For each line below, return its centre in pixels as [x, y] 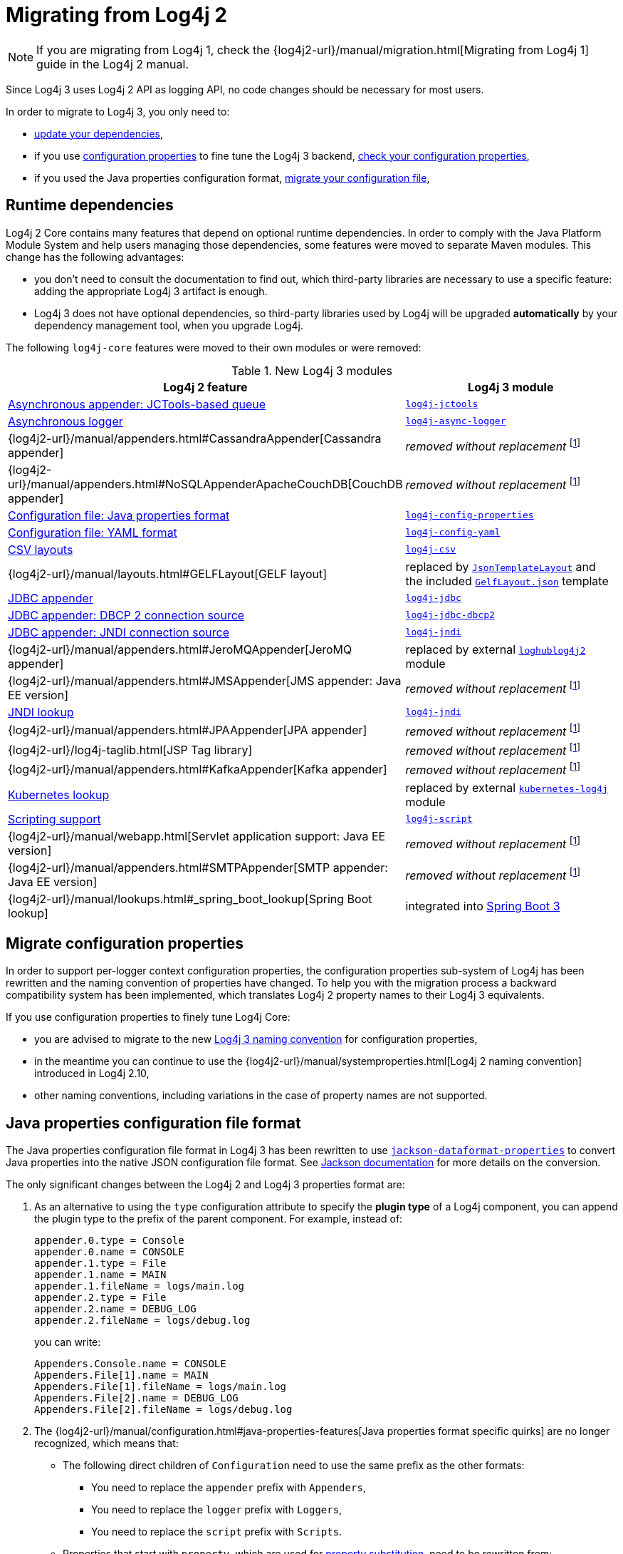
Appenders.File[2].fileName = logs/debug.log [163, 1410]
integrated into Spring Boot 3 [483, 906]
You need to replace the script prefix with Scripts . [217, 1532]
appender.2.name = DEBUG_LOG [115, 1309]
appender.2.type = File [100, 1298]
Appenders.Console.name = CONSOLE [130, 1364]
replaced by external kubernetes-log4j [507, 787]
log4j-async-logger [456, 421]
